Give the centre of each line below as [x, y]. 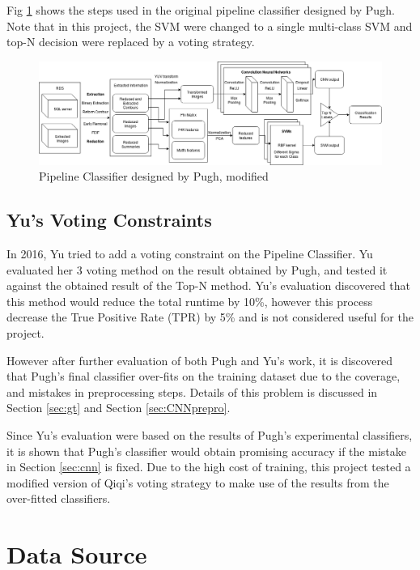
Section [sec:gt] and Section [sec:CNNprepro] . [119, 408]
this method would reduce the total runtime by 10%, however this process [190, 301]
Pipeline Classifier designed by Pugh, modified [154, 176]
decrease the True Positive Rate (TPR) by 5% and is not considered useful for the [210, 317]
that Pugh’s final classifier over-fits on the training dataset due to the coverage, [204, 376]
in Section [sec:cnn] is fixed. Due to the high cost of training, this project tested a [209, 467]
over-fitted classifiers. [59, 498]
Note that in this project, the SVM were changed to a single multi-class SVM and [210, 26]
